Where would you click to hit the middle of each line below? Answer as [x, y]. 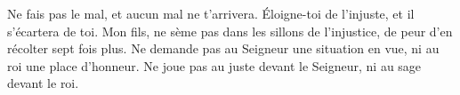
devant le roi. [43, 83]
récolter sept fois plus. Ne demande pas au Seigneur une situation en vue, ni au [223, 48]
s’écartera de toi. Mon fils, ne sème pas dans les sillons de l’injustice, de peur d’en [230, 31]
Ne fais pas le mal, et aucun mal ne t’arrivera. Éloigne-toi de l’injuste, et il [211, 13]
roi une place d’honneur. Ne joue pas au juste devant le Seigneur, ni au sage [214, 65]
